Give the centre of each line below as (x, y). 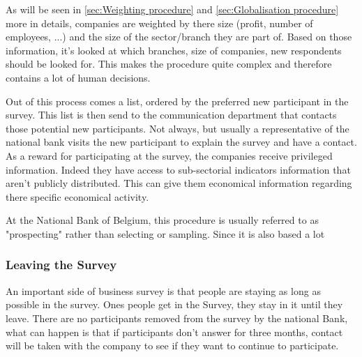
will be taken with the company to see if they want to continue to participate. (172, 345)
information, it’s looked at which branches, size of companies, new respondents (174, 50)
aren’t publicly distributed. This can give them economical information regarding (179, 183)
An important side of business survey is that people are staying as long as (163, 290)
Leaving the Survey (61, 265)
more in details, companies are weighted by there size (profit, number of (159, 23)
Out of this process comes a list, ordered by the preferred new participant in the (177, 101)
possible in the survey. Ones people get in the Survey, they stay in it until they (174, 304)
